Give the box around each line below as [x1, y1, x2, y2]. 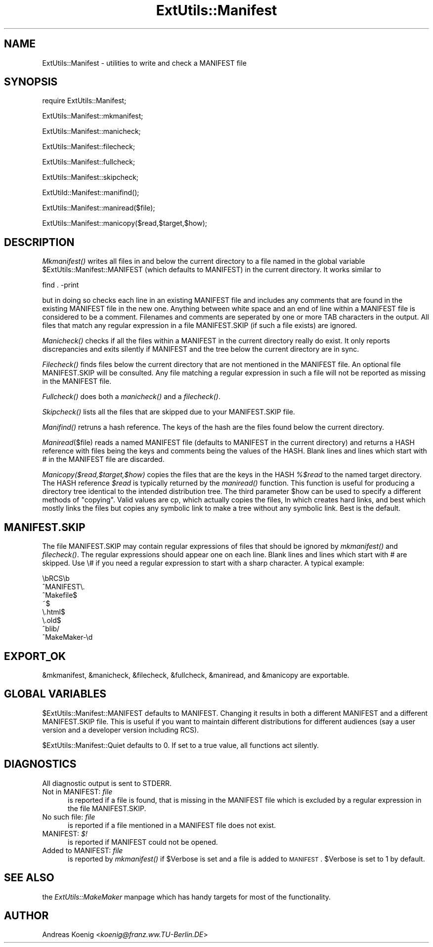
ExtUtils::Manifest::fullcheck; [42, 158, 135, 166]
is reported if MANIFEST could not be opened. [68, 837, 218, 846]
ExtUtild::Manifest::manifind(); [42, 188, 139, 197]
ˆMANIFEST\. [42, 582, 85, 591]
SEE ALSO [4, 871, 54, 884]
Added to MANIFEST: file [42, 846, 123, 855]
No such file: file [42, 812, 95, 821]
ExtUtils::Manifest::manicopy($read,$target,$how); [42, 219, 207, 228]
